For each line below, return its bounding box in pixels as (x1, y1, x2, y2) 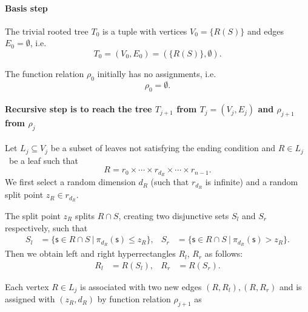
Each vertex (5, 280, 49, 293)
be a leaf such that (8, 154, 79, 166)
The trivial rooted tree (5, 24, 89, 37)
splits (75, 209, 95, 222)
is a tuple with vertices (102, 24, 187, 37)
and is (279, 280, 302, 293)
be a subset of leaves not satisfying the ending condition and (50, 141, 275, 154)
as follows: (204, 247, 243, 260)
